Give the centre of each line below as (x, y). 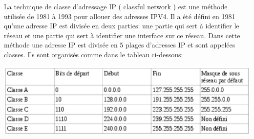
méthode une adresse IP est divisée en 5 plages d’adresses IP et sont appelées (120, 45)
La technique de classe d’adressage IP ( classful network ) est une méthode (116, 6)
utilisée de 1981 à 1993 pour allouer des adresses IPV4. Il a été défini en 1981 (120, 16)
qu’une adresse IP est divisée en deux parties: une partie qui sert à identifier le (122, 26)
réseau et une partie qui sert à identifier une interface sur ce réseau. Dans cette (122, 35)
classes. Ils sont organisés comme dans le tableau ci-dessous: (94, 54)
